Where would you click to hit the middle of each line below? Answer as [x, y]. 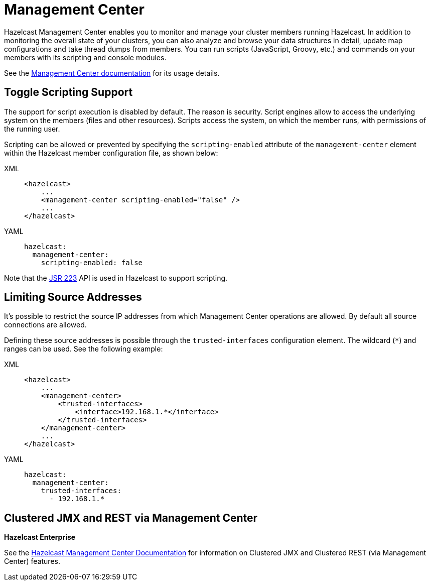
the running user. [32, 129]
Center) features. [32, 561]
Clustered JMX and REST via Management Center [131, 518]
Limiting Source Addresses [73, 297]
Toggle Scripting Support [68, 92]
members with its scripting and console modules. [85, 57]
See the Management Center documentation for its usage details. [112, 73]
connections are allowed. [45, 325]
